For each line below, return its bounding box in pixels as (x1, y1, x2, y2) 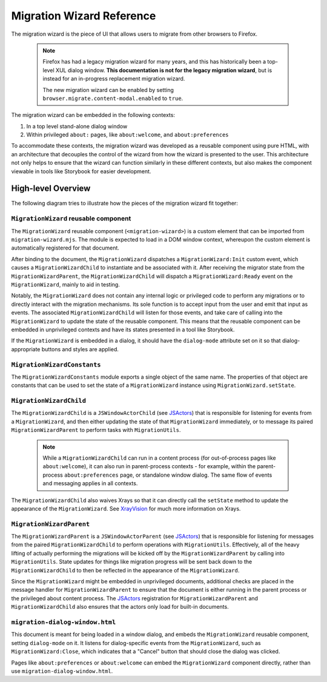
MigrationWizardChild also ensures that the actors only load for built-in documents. (11, 603, 230, 611)
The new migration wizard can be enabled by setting (42, 86, 174, 93)
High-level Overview (11, 184, 91, 194)
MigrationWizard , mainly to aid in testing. (11, 281, 121, 288)
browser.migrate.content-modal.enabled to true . (42, 94, 183, 102)
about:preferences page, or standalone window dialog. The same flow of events (64, 471, 272, 478)
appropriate (11, 345, 41, 353)
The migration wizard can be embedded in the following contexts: (11, 111, 176, 119)
